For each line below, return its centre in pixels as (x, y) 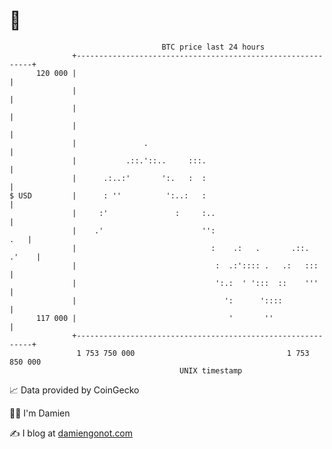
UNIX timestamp (211, 370)
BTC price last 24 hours (213, 47)
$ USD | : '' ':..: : (108, 195)
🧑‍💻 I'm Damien (40, 413)
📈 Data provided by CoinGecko (74, 390)
